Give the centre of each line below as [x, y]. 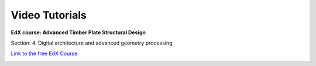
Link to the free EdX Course [44, 54]
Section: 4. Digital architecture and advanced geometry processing [92, 43]
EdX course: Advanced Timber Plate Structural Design [78, 32]
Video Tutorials [49, 15]
